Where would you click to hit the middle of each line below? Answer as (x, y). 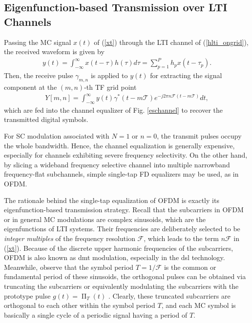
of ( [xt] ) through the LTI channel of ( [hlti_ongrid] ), (171, 42)
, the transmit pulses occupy (199, 136)
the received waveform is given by (54, 51)
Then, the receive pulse (39, 75)
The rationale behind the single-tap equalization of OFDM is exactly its (112, 200)
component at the (31, 87)
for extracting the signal (186, 75)
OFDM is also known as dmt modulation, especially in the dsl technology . (115, 257)
